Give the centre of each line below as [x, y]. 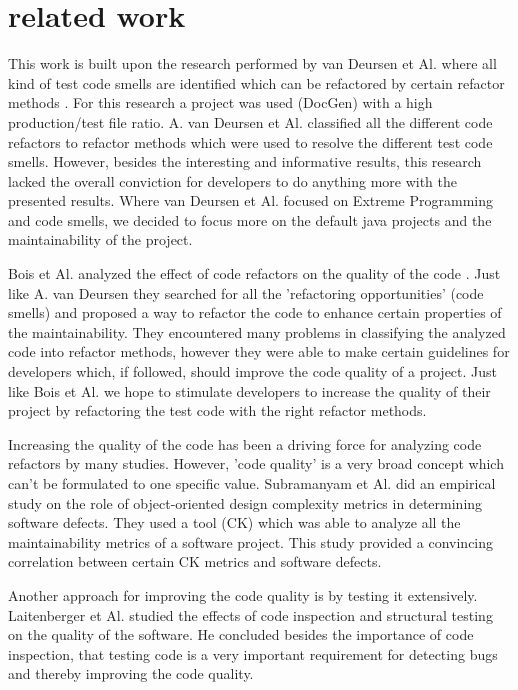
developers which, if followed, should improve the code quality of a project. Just [253, 371]
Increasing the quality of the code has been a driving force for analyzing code [245, 443]
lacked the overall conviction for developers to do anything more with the [233, 180]
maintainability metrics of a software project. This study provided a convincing [251, 541]
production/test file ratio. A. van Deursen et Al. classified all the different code [250, 121]
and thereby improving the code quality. [131, 673]
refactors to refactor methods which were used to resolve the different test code [250, 141]
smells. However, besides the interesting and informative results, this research [245, 161]
